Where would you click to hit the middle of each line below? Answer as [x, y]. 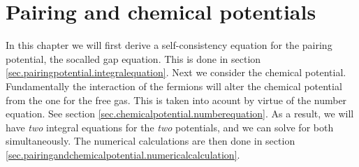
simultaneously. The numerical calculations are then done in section [151, 141]
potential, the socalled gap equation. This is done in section [133, 58]
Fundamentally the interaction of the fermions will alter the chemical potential [174, 86]
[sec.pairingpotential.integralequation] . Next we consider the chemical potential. [176, 72]
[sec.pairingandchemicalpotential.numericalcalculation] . [123, 154]
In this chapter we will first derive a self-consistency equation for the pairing [169, 45]
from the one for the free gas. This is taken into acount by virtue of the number [176, 100]
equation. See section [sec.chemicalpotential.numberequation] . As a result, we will [180, 114]
